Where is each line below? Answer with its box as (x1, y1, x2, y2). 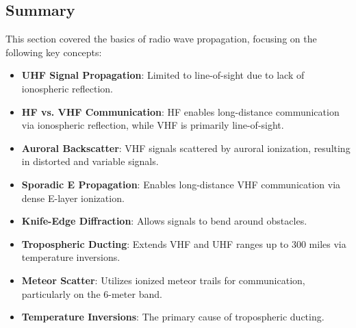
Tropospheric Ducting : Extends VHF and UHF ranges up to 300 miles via (21, 236, 346, 251)
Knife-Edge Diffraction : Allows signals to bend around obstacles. (21, 214, 307, 228)
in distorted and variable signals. (21, 154, 159, 168)
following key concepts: (5, 45, 102, 59)
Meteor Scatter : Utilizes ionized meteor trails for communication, (21, 273, 305, 287)
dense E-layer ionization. (21, 190, 125, 205)
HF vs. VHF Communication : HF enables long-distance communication (21, 104, 340, 118)
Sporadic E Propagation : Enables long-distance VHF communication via (21, 177, 341, 191)
